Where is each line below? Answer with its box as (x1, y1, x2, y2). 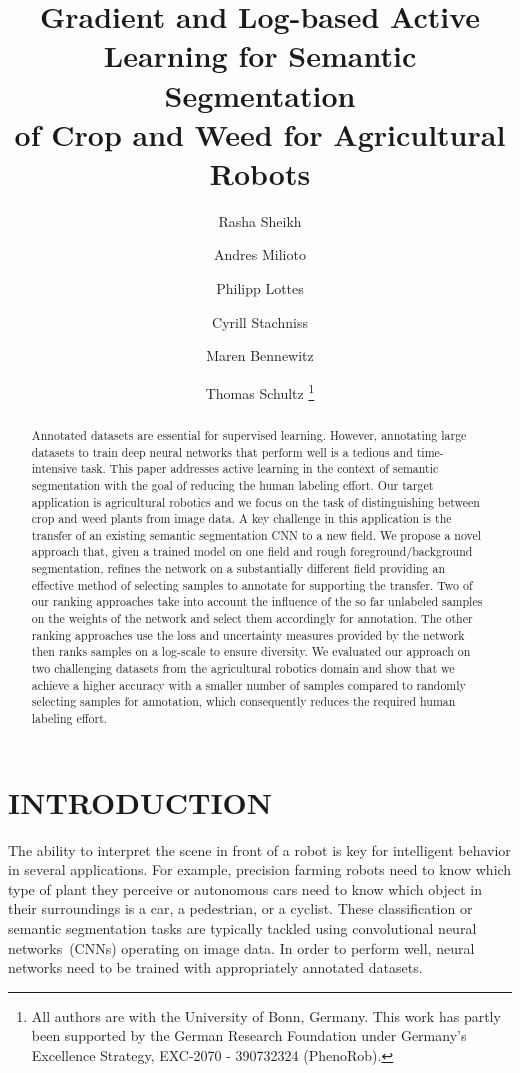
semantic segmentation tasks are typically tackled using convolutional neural (8, 918, 477, 939)
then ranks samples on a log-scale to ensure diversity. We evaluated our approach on (31, 643, 471, 660)
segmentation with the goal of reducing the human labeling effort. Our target (31, 476, 434, 493)
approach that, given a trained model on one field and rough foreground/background (31, 543, 473, 560)
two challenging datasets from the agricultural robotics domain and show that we (31, 660, 455, 677)
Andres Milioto (214, 244, 306, 265)
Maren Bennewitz (206, 345, 314, 366)
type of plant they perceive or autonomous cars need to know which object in (8, 878, 482, 899)
